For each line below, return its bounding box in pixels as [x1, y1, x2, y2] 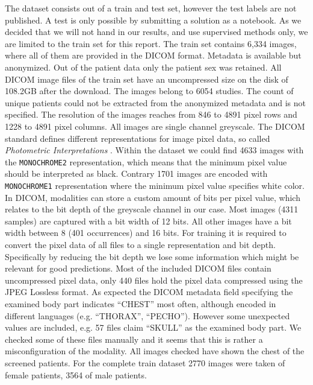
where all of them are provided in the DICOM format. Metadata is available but [5, 49, 302, 62]
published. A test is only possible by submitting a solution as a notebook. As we [5, 13, 302, 26]
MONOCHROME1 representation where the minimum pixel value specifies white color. [5, 179, 305, 191]
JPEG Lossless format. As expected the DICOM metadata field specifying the [5, 285, 293, 298]
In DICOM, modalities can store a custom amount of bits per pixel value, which [5, 191, 300, 203]
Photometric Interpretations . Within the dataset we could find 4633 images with [5, 144, 304, 156]
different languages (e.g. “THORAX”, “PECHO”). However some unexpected [5, 309, 290, 322]
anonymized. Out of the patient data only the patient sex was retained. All [5, 60, 282, 73]
